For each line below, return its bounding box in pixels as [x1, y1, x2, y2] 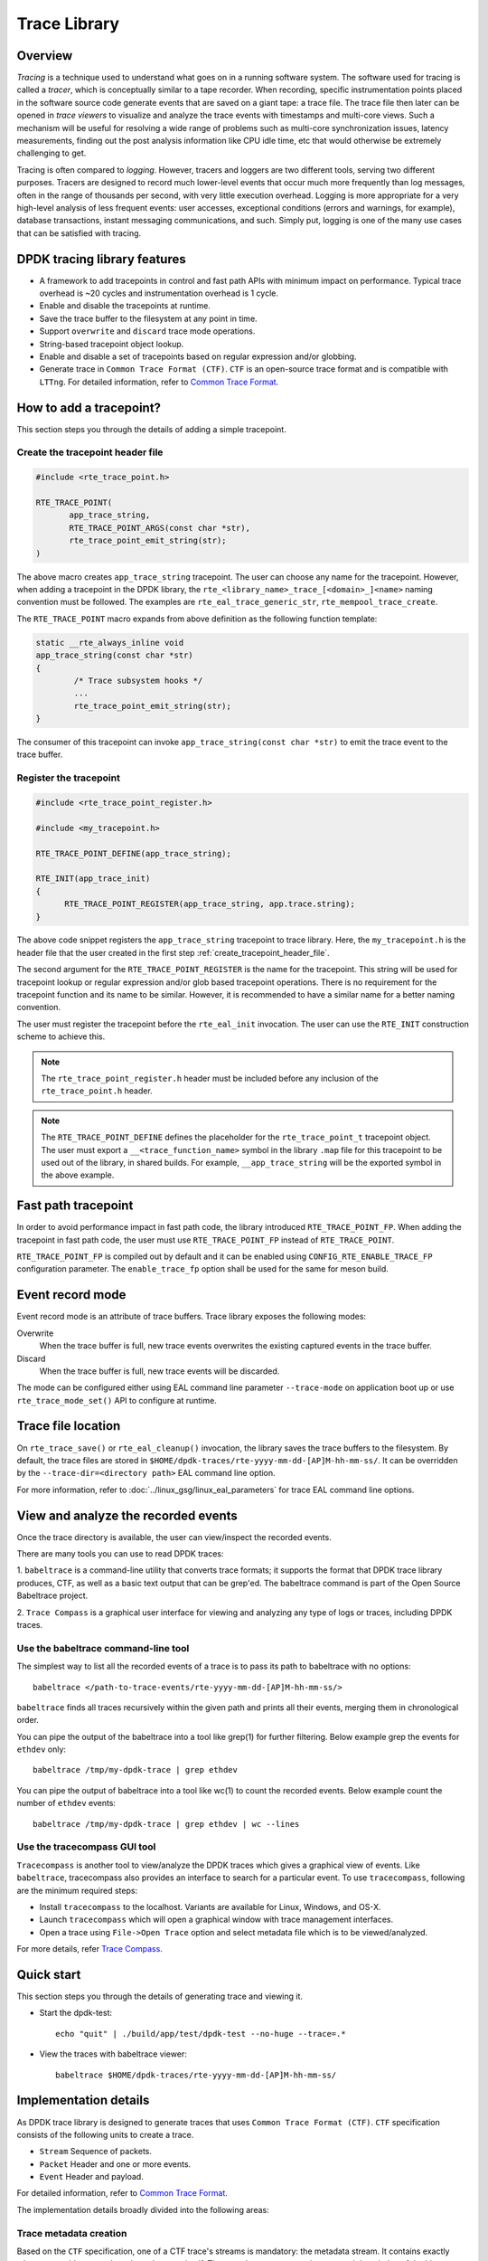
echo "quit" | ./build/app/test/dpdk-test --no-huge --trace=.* [55, 2029, 347, 2039]
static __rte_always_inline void [35, 638, 184, 648]
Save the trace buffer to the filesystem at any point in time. [39, 313, 258, 324]
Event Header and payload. [39, 2171, 144, 2182]
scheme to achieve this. [16, 1031, 106, 1042]
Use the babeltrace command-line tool [16, 1641, 190, 1654]
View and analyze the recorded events [16, 1508, 239, 1523]
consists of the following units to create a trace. [16, 2129, 194, 2140]
